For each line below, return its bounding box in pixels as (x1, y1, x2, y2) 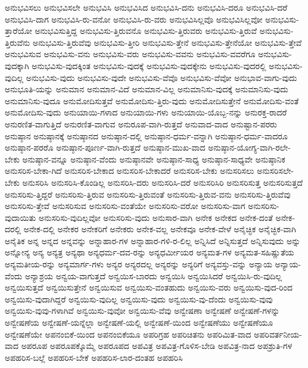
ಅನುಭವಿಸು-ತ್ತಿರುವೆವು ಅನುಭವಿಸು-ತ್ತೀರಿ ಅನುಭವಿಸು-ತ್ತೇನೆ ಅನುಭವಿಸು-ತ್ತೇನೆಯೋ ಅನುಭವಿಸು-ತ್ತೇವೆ (32, 36, 302, 48)
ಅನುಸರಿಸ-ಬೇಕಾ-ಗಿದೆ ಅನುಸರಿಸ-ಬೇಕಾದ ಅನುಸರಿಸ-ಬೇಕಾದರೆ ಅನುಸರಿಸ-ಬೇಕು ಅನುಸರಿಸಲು (5, 164, 254, 177)
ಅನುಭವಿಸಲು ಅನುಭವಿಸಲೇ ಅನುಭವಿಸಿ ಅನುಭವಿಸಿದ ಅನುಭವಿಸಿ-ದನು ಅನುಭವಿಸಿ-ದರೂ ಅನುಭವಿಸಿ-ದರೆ (5, 1, 288, 13)
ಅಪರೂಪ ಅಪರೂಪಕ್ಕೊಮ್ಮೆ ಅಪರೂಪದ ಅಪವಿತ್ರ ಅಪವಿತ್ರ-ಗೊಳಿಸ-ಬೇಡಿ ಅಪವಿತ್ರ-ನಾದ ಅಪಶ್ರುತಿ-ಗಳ (21, 339, 293, 352)
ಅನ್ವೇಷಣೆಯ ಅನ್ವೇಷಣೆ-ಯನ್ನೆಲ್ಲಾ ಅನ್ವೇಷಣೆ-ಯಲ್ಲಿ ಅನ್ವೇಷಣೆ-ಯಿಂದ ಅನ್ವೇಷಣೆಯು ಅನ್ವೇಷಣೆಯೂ (5, 316, 273, 329)
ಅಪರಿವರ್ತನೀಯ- (254, 328, 303, 340)
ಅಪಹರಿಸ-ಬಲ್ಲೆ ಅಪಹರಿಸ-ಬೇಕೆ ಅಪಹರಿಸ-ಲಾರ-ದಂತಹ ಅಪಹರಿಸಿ (5, 351, 183, 363)
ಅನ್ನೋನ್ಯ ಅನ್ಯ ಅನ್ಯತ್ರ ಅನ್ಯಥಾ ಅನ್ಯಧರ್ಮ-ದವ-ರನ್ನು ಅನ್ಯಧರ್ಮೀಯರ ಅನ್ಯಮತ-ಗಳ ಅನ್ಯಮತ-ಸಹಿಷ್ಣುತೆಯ (5, 246, 294, 258)
